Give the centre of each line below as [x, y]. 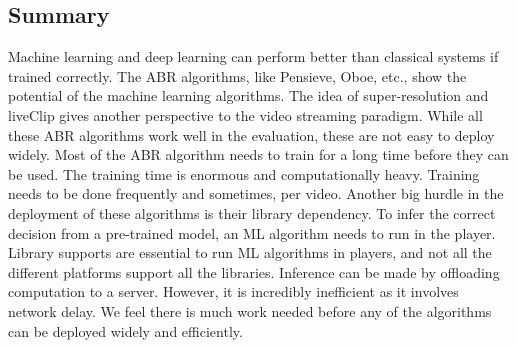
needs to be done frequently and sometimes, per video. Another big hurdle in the [256, 193]
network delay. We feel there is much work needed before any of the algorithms [250, 310]
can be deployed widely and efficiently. [125, 330]
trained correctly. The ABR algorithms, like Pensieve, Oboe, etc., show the [237, 75]
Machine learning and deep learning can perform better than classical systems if [253, 56]
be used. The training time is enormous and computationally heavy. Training [244, 173]
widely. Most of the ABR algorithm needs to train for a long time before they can [258, 154]
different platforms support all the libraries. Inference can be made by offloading [254, 271]
